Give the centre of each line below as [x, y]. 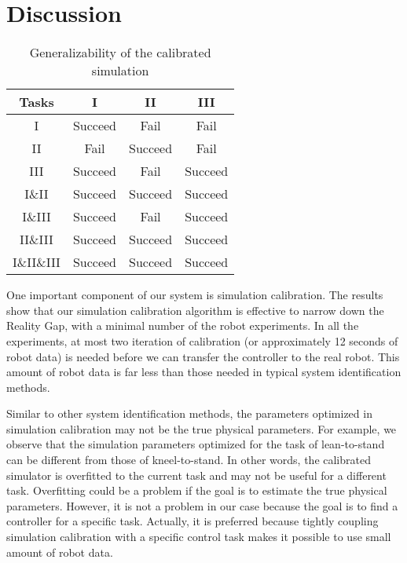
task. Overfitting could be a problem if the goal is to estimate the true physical [197, 490]
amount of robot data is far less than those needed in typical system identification [204, 372]
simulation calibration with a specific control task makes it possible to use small [199, 537]
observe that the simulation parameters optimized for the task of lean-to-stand [196, 444]
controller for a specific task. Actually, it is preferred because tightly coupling [192, 521]
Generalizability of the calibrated [120, 53]
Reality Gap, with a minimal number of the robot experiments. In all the [183, 325]
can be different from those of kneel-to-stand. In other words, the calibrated [189, 460]
